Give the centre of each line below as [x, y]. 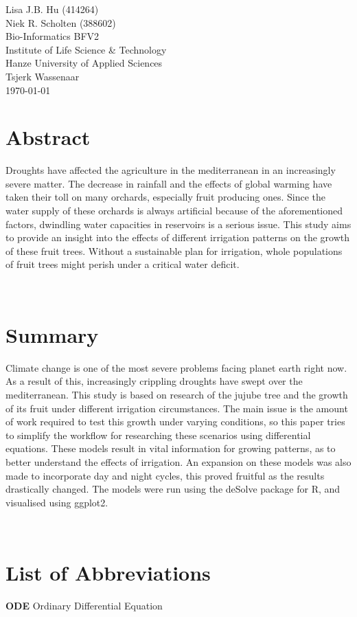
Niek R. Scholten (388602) [61, 22]
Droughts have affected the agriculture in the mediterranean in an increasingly [171, 170]
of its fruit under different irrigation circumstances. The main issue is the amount [177, 408]
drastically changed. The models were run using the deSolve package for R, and [173, 489]
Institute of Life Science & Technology [86, 49]
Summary [52, 334]
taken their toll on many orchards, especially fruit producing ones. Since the [165, 197]
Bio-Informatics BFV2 [53, 36]
